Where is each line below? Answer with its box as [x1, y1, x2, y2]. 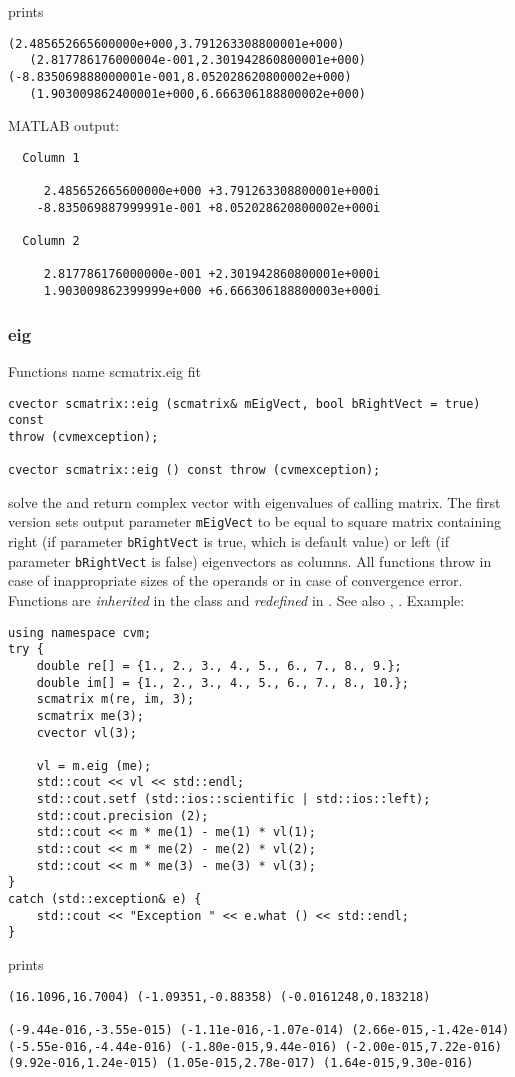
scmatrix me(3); [36, 708, 145, 723]
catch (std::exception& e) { [8, 892, 202, 907]
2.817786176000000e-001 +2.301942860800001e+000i [43, 267, 381, 282]
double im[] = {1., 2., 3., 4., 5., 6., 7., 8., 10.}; [36, 675, 409, 690]
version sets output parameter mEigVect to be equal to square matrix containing [8, 511, 501, 532]
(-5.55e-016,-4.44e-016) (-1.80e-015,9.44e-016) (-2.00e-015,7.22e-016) [8, 1039, 502, 1054]
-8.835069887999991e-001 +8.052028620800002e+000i [36, 200, 381, 215]
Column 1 [22, 150, 80, 165]
